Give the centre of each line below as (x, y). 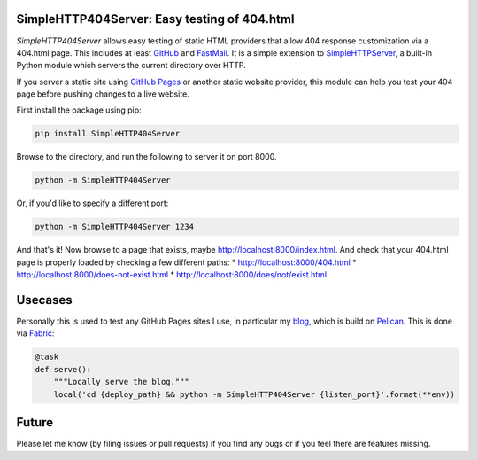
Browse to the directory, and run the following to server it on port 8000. (146, 157)
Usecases (44, 300)
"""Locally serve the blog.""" (121, 382)
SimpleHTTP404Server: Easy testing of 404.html (155, 19)
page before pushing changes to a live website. (103, 94)
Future (35, 422)
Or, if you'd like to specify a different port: (93, 203)
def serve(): (63, 369)
